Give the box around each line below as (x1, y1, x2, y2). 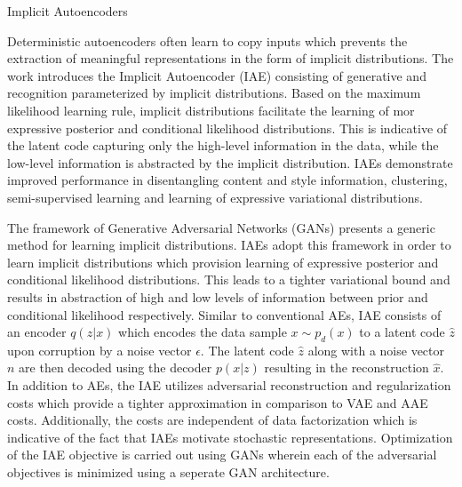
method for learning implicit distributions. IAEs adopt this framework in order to (7, 236, 451, 254)
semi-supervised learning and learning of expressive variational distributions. (7, 188, 423, 206)
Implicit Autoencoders (7, 2, 128, 20)
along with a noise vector (307, 340, 445, 359)
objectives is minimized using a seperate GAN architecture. (7, 463, 330, 482)
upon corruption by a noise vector (7, 340, 192, 359)
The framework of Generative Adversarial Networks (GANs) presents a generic (7, 218, 435, 236)
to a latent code (359, 323, 445, 341)
